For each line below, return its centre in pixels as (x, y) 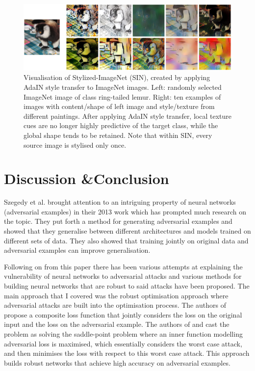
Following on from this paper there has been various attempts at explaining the (123, 266)
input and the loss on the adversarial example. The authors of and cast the (117, 324)
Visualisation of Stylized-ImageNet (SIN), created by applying (117, 77)
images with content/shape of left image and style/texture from (119, 106)
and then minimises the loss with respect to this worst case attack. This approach (127, 353)
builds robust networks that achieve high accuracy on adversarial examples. (117, 362)
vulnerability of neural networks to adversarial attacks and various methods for (123, 276)
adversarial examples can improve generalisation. (77, 250)
